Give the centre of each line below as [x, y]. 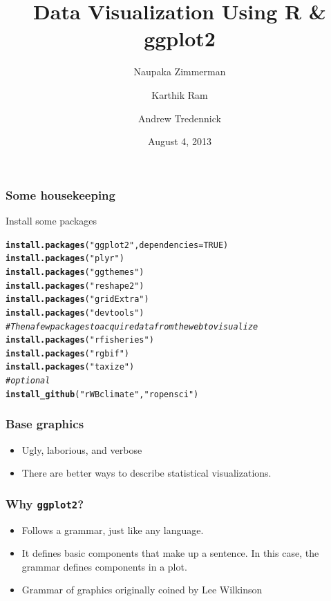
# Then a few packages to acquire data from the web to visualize [132, 326]
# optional [28, 381]
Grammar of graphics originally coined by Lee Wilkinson [142, 590]
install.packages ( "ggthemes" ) [75, 272]
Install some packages [51, 220]
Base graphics [45, 424]
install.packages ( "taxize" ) [70, 367]
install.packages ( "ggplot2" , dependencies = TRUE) [117, 245]
